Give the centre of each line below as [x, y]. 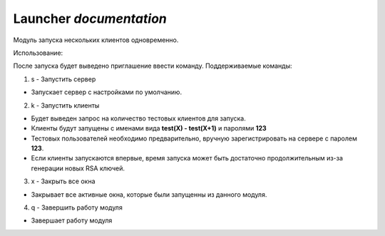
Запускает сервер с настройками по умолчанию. [106, 92]
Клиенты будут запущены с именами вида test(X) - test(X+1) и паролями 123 [149, 128]
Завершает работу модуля [72, 220]
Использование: [38, 53]
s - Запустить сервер [63, 79]
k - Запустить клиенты [65, 105]
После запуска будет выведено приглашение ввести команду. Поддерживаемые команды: [153, 66]
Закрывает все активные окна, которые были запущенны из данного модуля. [149, 194]
